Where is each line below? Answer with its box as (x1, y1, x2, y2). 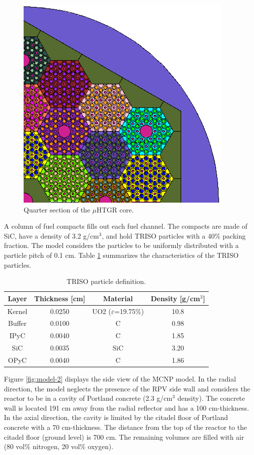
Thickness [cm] (34, 293, 86, 303)
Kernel (7, 306, 28, 316)
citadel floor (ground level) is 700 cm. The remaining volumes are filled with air (4, 431, 244, 442)
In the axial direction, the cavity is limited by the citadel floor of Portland (4, 412, 228, 422)
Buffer (8, 318, 27, 328)
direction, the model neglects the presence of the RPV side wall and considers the (4, 383, 251, 393)
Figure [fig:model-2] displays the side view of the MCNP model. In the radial (4, 374, 236, 384)
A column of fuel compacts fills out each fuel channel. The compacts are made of (4, 221, 248, 231)
